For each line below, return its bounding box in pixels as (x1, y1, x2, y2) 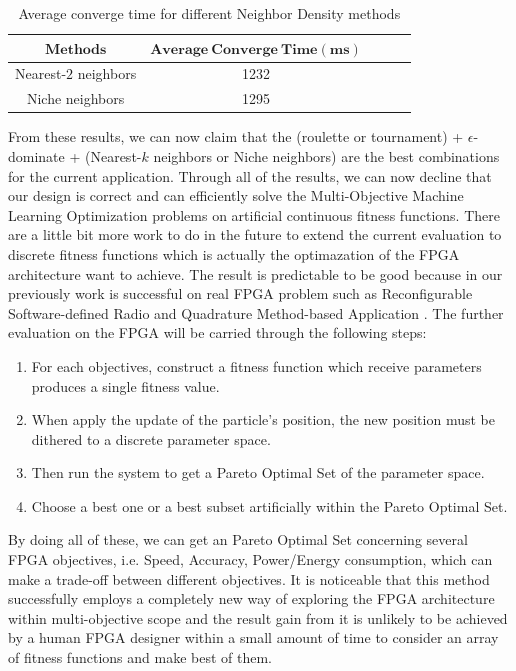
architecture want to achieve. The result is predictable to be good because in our (8, 263, 503, 284)
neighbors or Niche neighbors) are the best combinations (153, 145, 500, 166)
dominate (8, 145, 65, 166)
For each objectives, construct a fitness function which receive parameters (31, 355, 482, 376)
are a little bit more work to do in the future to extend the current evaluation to (8, 224, 502, 245)
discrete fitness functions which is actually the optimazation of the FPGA (8, 243, 460, 264)
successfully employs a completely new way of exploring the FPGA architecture (8, 588, 495, 609)
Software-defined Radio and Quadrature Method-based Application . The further (8, 302, 504, 323)
